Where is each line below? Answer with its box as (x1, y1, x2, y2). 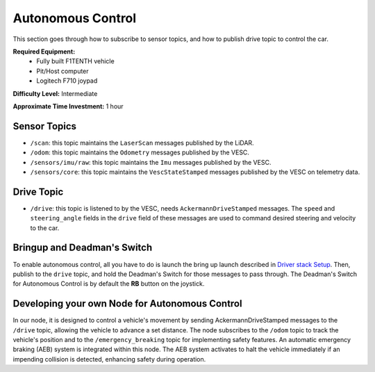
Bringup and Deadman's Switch (12, 242, 153, 254)
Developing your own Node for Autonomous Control (12, 298, 242, 309)
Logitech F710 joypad (36, 76, 98, 85)
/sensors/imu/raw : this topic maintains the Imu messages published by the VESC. (30, 158, 272, 166)
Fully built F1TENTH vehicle (36, 57, 115, 65)
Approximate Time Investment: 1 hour (12, 102, 124, 111)
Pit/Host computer (36, 67, 90, 75)
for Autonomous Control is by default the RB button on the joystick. (12, 280, 205, 288)
